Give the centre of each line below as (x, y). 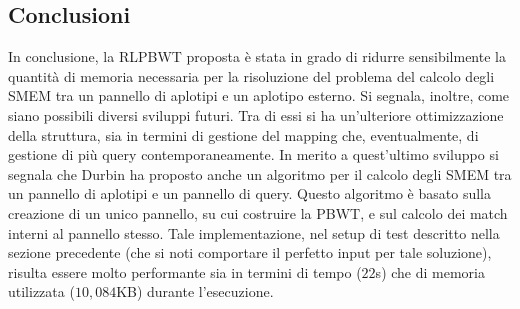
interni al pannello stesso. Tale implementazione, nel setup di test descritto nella (254, 232)
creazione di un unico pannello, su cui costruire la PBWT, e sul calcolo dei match (258, 212)
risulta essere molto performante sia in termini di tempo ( (185, 271)
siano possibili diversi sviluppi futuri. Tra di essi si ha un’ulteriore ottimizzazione (256, 114)
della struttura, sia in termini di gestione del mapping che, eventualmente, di (243, 134)
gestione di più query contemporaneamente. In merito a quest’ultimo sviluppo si (253, 154)
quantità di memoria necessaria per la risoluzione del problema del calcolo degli (251, 75)
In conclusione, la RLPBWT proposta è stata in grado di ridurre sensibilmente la (257, 56)
